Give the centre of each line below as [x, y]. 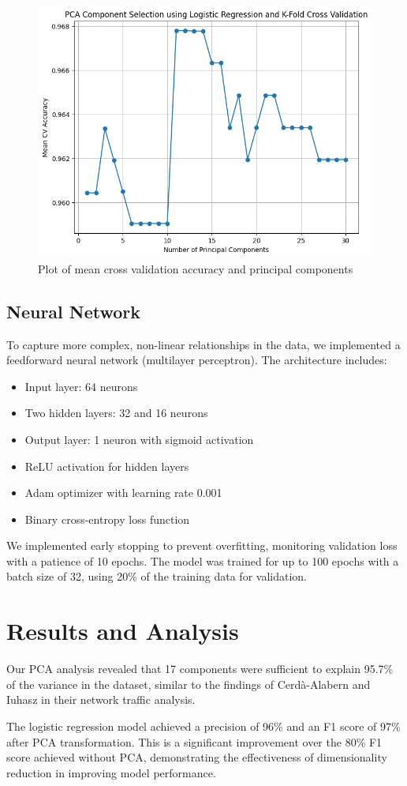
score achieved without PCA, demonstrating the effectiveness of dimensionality [197, 757]
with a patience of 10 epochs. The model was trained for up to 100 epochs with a [203, 560]
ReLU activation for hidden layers [107, 466]
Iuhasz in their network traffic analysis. [101, 700]
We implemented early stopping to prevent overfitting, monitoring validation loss [202, 545]
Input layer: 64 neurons [81, 386]
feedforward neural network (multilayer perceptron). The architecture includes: [197, 360]
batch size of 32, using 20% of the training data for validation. [157, 576]
